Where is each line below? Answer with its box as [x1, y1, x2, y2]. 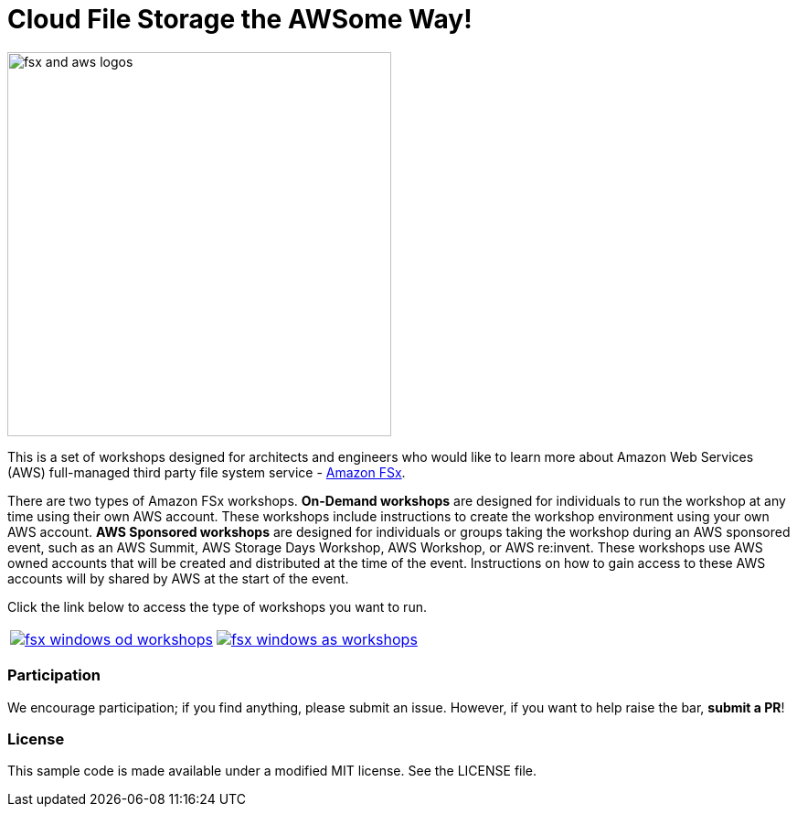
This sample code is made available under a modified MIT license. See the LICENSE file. [7, 763, 537, 779]
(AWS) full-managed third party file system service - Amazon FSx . [7, 464, 406, 480]
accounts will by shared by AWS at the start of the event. [7, 570, 349, 586]
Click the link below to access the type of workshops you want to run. [7, 598, 427, 615]
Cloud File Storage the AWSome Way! [7, 4, 473, 35]
